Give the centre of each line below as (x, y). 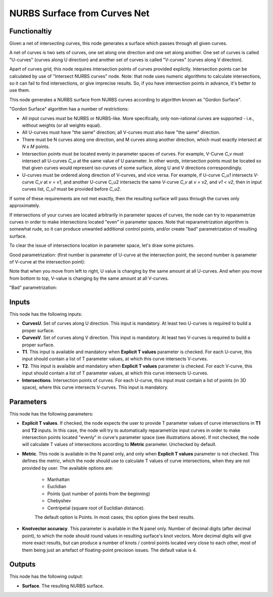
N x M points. (36, 146)
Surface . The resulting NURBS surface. (63, 586)
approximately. (25, 206)
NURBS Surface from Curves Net (79, 13)
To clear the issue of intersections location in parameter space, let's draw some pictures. (102, 245)
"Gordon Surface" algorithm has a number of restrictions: (69, 109)
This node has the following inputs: (46, 314)
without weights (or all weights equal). (62, 125)
